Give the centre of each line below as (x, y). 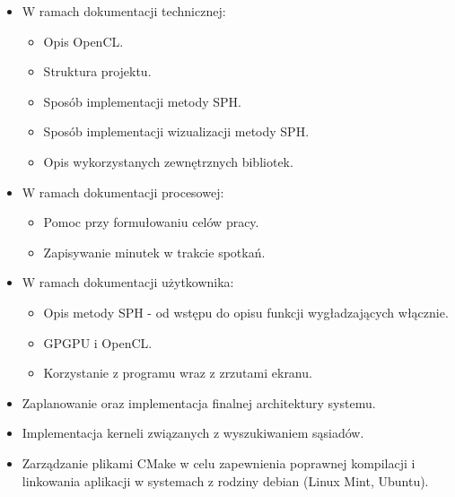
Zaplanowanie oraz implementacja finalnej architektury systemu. (199, 402)
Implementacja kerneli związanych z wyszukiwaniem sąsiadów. (193, 433)
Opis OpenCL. (83, 41)
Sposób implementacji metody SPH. (142, 101)
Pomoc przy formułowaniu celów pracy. (151, 222)
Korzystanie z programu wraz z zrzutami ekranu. (178, 373)
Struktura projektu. (97, 71)
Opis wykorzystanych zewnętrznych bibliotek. (168, 161)
